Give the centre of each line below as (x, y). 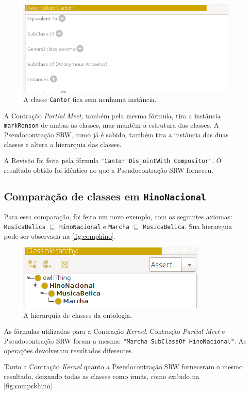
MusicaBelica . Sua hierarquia (187, 226)
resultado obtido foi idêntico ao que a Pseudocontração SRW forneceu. (109, 170)
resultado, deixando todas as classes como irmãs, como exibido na (102, 376)
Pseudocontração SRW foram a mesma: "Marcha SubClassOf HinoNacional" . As (125, 340)
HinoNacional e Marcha (94, 226)
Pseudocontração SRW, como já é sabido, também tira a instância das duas (116, 135)
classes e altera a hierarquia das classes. (63, 144)
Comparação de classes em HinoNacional (105, 196)
